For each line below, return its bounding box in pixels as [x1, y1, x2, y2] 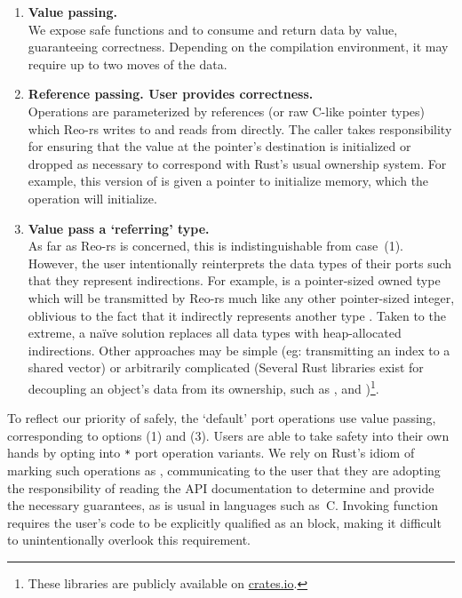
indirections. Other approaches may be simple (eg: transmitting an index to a [28, 340, 450, 359]
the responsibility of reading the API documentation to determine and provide [7, 478, 434, 497]
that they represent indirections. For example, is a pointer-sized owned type [28, 271, 441, 290]
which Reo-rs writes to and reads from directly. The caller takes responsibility [28, 119, 452, 138]
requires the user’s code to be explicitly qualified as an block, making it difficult [7, 513, 442, 531]
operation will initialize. [28, 188, 157, 207]
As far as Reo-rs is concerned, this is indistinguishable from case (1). [28, 236, 403, 255]
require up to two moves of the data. [28, 54, 227, 73]
